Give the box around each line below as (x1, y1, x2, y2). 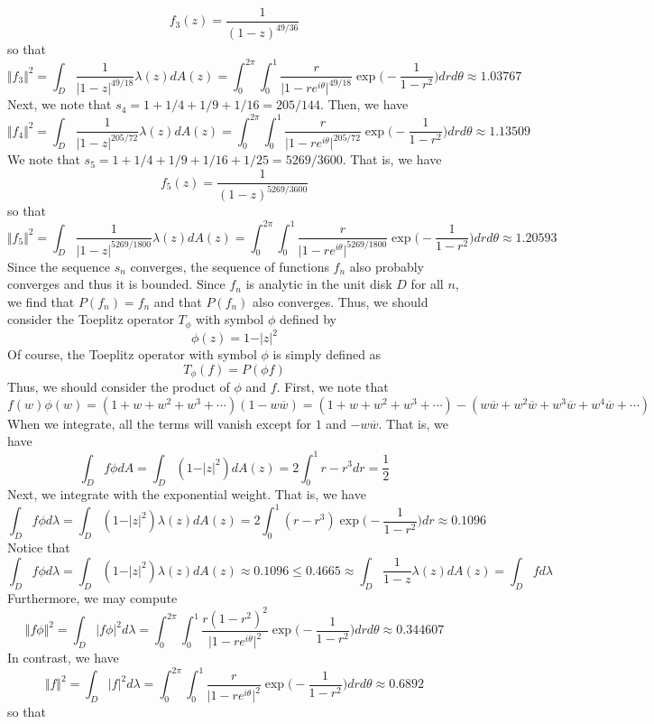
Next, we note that (7, 95, 112, 114)
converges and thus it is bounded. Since (7, 274, 226, 293)
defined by (279, 310, 336, 329)
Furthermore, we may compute (7, 588, 178, 607)
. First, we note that (276, 377, 389, 396)
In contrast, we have (7, 648, 119, 667)
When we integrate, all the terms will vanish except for (7, 413, 312, 432)
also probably (349, 256, 425, 275)
